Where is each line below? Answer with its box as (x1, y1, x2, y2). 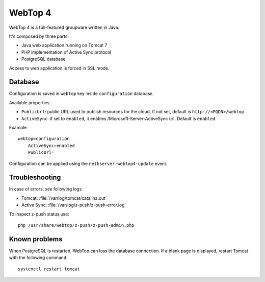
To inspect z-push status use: (9, 211, 70, 217)
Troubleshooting (9, 173, 61, 182)
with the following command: (9, 255, 68, 260)
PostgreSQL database (21, 56, 66, 62)
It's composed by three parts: (9, 33, 69, 39)
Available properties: (9, 99, 51, 105)
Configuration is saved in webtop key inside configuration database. (9, 91, 154, 96)
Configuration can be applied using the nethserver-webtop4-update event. (9, 161, 168, 166)
